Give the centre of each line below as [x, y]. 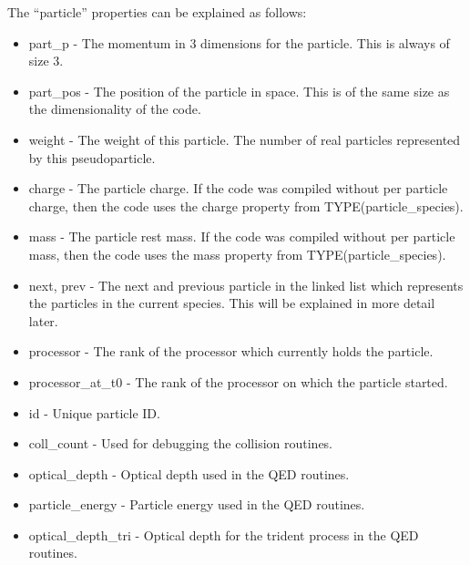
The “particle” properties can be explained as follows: [157, 12]
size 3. [46, 61]
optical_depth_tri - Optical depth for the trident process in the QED [224, 534]
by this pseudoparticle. [92, 157]
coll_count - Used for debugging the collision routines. [181, 443]
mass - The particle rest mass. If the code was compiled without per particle [242, 236]
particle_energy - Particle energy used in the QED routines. [197, 504]
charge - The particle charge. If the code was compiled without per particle [238, 188]
